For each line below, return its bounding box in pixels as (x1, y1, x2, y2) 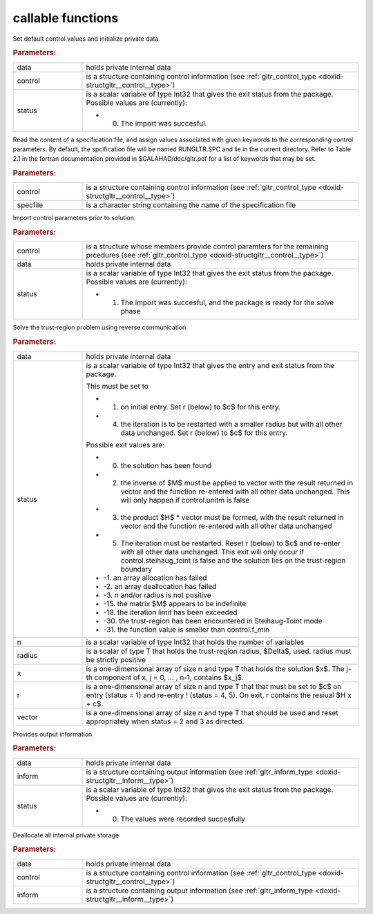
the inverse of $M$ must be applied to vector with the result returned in (120, 478, 354, 487)
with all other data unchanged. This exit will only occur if (120, 547, 304, 556)
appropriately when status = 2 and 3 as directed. (86, 717, 245, 726)
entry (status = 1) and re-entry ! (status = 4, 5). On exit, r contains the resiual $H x (86, 690, 352, 700)
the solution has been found (120, 460, 212, 470)
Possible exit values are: (86, 440, 165, 449)
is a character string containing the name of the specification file (86, 200, 296, 210)
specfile (17, 200, 44, 210)
